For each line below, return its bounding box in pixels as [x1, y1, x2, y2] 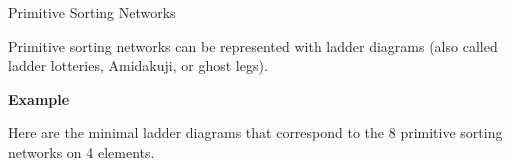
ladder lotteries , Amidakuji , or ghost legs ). [8, 55, 268, 76]
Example [8, 88, 70, 109]
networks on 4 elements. [8, 141, 155, 162]
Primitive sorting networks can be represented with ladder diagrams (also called [8, 35, 498, 56]
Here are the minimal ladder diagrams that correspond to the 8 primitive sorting [8, 122, 503, 143]
